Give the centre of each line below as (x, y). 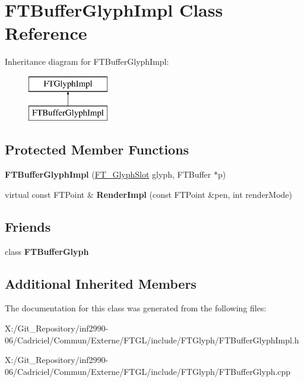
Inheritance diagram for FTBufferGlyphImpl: (87, 61)
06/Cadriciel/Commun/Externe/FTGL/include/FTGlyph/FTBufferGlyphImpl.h (152, 340)
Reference (46, 33)
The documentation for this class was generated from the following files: (136, 308)
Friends (28, 226)
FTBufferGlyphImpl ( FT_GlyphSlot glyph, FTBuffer (108, 174)
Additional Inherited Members (101, 283)
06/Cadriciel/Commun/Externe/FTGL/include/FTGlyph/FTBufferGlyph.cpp (148, 371)
